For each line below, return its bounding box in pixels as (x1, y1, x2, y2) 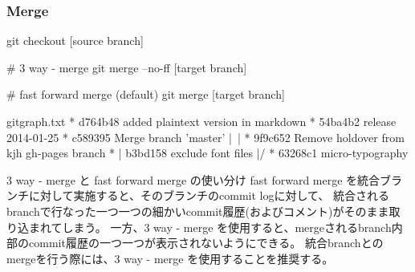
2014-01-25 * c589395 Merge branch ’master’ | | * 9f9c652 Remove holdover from (6, 128, 405, 145)
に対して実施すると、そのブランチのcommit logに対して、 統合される (28, 187, 389, 204)
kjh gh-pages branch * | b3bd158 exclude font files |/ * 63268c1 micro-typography (6, 144, 409, 161)
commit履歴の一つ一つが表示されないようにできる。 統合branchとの (28, 234, 384, 251)
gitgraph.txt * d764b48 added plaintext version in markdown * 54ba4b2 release (6, 113, 397, 129)
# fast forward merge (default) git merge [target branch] (6, 86, 285, 103)
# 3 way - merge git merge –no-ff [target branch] (6, 59, 247, 75)
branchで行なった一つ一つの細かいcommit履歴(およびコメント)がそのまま (6, 202, 389, 219)
